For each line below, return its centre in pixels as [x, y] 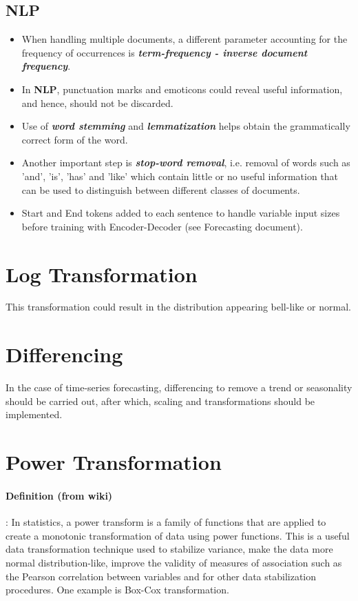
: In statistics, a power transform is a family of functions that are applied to [166, 522]
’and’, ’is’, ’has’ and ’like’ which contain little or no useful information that [180, 176]
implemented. [34, 414]
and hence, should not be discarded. [97, 102]
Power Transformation [114, 462]
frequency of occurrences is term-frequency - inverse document [165, 52]
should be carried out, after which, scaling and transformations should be [160, 401]
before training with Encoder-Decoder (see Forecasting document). [162, 226]
